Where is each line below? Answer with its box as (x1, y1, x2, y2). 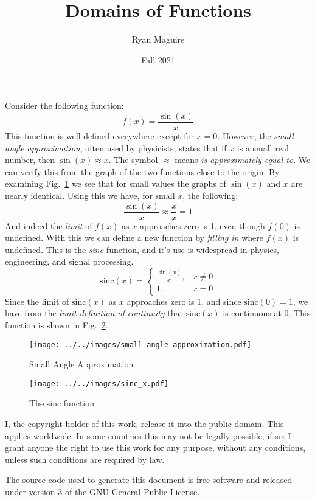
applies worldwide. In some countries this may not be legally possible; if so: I (5, 429, 291, 442)
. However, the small (217, 129, 294, 142)
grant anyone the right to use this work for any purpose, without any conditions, (5, 441, 306, 454)
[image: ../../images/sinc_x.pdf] (29, 379, 169, 388)
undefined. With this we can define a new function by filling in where (5, 231, 263, 244)
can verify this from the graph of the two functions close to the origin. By (5, 165, 280, 178)
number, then (5, 153, 55, 166)
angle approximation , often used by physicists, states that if (5, 141, 227, 154)
